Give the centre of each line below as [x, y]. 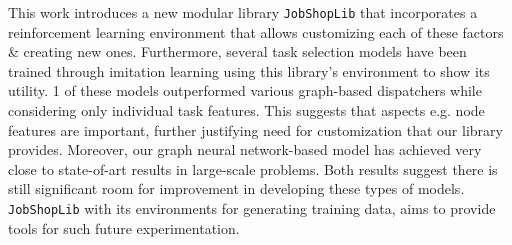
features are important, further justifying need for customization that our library [255, 129]
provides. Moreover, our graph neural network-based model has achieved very [245, 149]
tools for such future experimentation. [124, 227]
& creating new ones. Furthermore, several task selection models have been [237, 51]
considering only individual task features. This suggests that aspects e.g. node [246, 110]
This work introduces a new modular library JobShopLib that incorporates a [243, 12]
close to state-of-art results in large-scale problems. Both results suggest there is [253, 168]
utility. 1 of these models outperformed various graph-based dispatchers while [245, 90]
